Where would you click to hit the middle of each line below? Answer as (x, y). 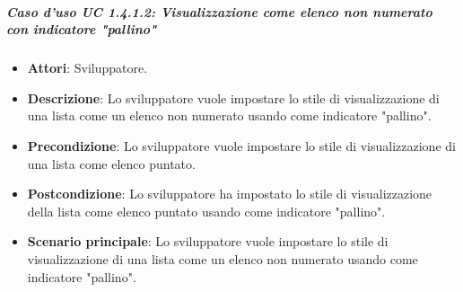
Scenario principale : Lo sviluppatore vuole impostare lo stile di (208, 241)
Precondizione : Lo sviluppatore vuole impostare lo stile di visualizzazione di (241, 145)
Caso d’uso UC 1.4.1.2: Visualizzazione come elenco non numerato (219, 11)
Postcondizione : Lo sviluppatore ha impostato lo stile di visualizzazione (230, 194)
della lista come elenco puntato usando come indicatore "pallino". (206, 211)
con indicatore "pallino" (82, 29)
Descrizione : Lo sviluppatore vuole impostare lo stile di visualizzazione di (233, 97)
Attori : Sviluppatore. (87, 68)
